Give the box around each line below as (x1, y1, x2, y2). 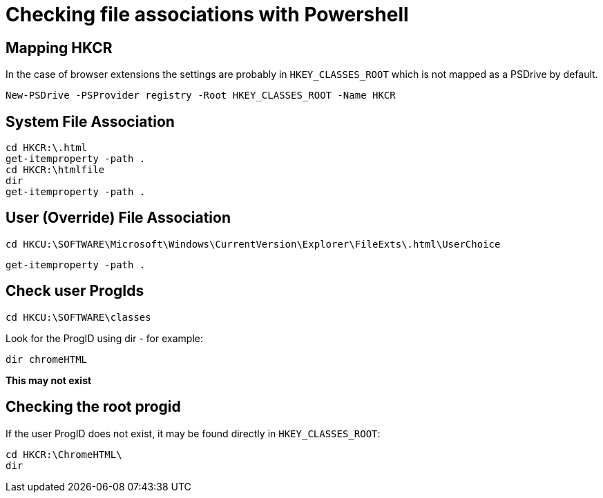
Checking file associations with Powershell (6, 3, 409, 26)
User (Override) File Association (6, 209, 231, 227)
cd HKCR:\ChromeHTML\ (6, 448, 122, 460)
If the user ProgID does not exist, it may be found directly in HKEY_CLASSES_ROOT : (6, 427, 381, 439)
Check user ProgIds (6, 282, 144, 300)
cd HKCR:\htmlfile (6, 164, 105, 176)
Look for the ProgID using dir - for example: (6, 332, 203, 344)
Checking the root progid (6, 398, 181, 416)
